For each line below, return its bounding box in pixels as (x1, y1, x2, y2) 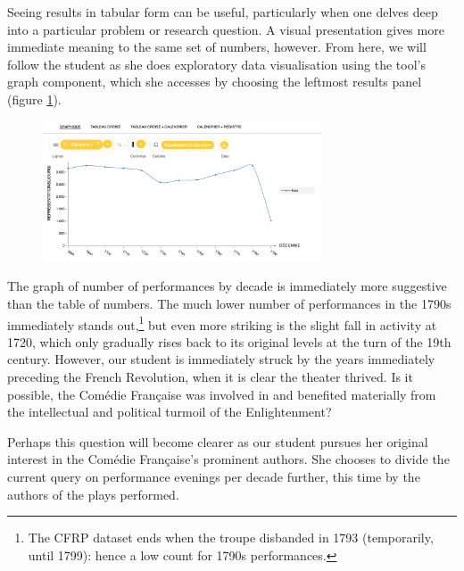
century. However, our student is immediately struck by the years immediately (7, 350, 435, 368)
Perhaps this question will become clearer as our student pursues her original (7, 432, 428, 451)
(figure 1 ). (7, 89, 62, 108)
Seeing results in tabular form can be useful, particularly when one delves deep (7, 3, 438, 21)
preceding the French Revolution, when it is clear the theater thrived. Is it (7, 368, 413, 385)
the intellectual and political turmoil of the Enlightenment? (7, 402, 332, 421)
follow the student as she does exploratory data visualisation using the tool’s (7, 54, 426, 73)
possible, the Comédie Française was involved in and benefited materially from (7, 385, 436, 403)
